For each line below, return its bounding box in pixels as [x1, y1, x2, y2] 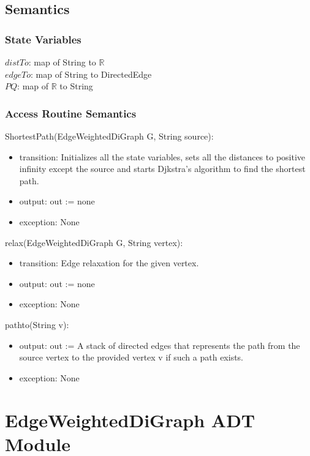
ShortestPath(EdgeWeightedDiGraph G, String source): [5, 130, 214, 142]
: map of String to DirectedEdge [31, 67, 152, 80]
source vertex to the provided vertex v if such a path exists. [19, 351, 244, 364]
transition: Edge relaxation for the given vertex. [19, 256, 199, 269]
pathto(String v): [5, 318, 69, 331]
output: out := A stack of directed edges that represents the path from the [19, 338, 300, 351]
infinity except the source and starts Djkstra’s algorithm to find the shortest [19, 162, 306, 175]
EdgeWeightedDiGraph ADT [5, 407, 255, 432]
